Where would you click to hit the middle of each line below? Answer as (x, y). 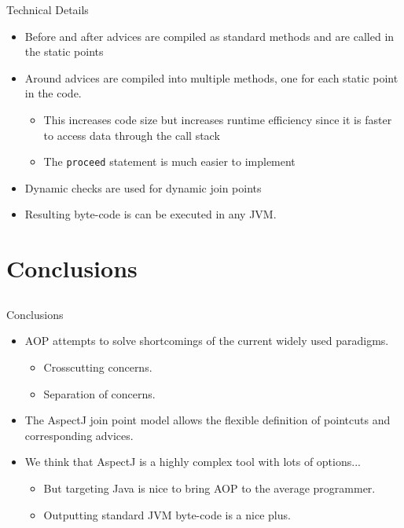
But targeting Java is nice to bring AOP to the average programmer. (209, 488)
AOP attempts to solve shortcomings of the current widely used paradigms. (207, 341)
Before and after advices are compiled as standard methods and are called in (209, 36)
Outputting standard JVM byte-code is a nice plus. (167, 514)
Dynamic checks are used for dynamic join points (143, 187)
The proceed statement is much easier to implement (169, 161)
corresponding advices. (79, 435)
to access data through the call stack (132, 135)
